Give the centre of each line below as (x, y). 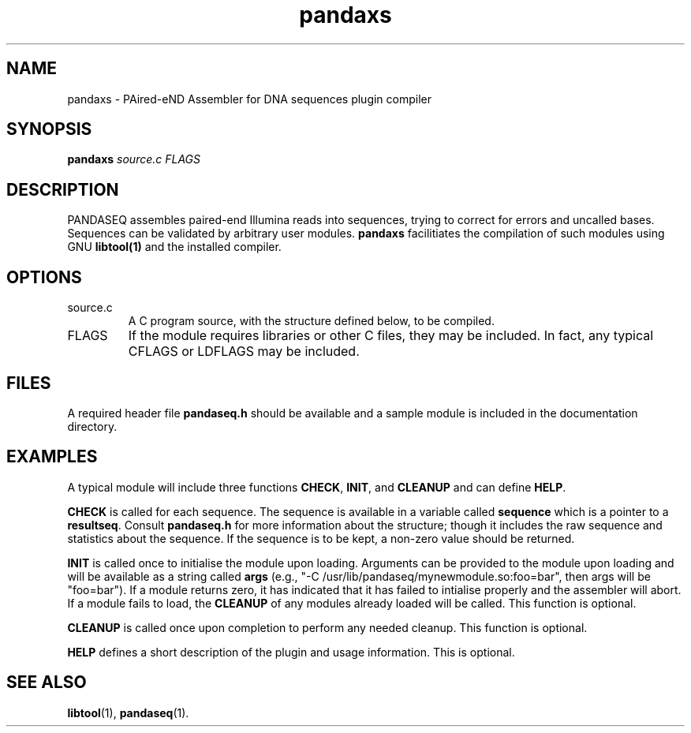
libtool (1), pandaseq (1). (128, 712)
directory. (92, 426)
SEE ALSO (47, 683)
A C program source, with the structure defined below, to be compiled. (311, 321)
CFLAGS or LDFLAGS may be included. (244, 352)
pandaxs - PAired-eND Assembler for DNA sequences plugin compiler (250, 99)
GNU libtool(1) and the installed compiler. (174, 247)
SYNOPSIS (49, 129)
